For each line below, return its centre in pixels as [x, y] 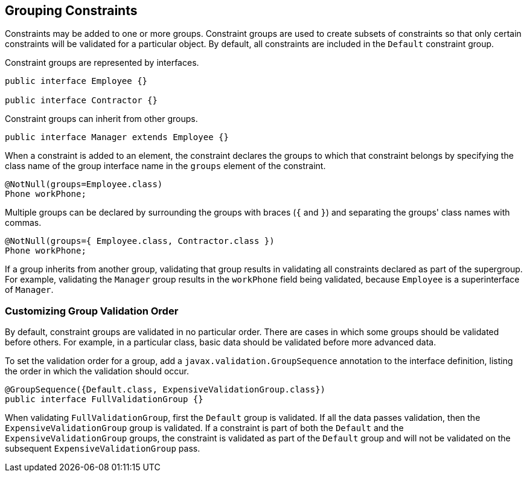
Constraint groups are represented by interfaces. [102, 63]
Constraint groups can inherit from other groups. [101, 119]
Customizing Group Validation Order [92, 311]
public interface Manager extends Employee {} [117, 137]
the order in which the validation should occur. [97, 371]
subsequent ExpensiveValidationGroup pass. [103, 449]
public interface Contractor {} [81, 101]
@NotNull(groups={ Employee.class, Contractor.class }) [140, 241]
